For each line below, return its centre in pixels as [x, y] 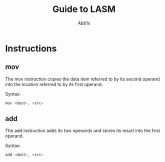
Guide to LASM [84, 9]
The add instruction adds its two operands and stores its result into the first [83, 130]
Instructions [31, 48]
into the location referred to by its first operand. [54, 84]
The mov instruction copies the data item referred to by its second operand [82, 79]
